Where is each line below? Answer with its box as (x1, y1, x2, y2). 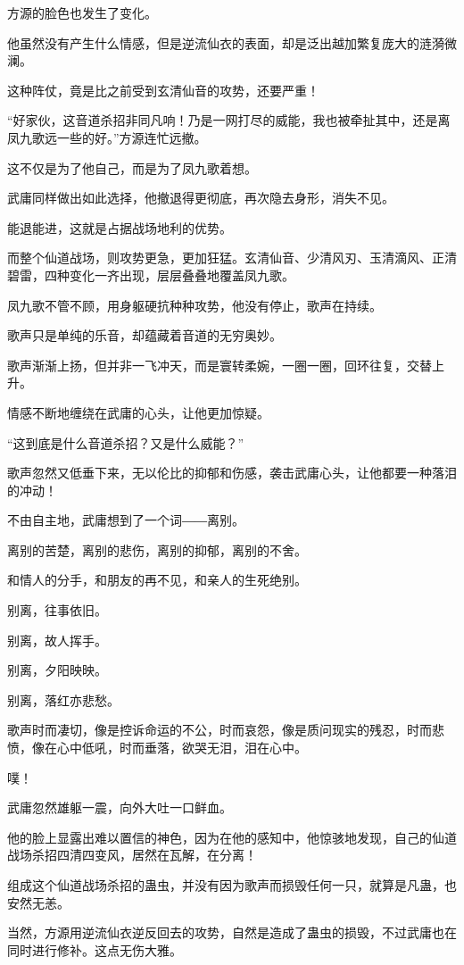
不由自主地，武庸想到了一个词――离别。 (7, 511, 244, 529)
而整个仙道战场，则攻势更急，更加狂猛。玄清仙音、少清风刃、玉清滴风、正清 (7, 248, 457, 267)
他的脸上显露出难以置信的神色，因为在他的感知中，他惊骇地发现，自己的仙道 (7, 828, 457, 846)
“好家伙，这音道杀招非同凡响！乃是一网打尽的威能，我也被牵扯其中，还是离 (7, 111, 451, 129)
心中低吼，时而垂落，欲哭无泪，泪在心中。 (56, 738, 307, 757)
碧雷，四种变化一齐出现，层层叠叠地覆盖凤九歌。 (7, 265, 294, 284)
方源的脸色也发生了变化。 (7, 4, 157, 21)
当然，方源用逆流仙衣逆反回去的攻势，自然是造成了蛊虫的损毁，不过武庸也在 (7, 923, 457, 942)
